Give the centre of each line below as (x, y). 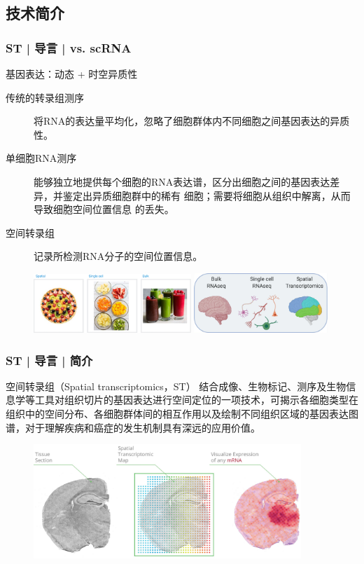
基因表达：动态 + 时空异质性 (72, 74)
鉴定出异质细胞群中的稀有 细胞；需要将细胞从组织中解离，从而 (206, 195)
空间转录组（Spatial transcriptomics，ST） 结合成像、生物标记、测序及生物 (176, 386)
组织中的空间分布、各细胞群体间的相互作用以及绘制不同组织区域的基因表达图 (182, 414)
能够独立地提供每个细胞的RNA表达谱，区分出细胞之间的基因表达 (182, 181)
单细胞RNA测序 (41, 158)
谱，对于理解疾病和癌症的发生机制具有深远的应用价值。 (133, 427)
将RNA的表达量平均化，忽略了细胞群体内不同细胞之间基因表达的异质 (192, 121)
